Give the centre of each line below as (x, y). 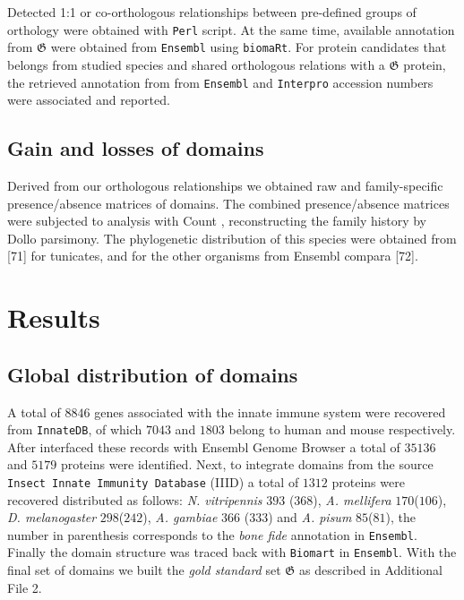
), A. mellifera (352, 499)
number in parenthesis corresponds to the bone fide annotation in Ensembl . (212, 534)
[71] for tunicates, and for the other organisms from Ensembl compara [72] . (213, 256)
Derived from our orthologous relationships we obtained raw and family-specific (225, 185)
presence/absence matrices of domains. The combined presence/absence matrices (228, 203)
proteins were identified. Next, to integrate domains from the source (247, 464)
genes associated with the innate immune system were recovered (270, 411)
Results (54, 317)
